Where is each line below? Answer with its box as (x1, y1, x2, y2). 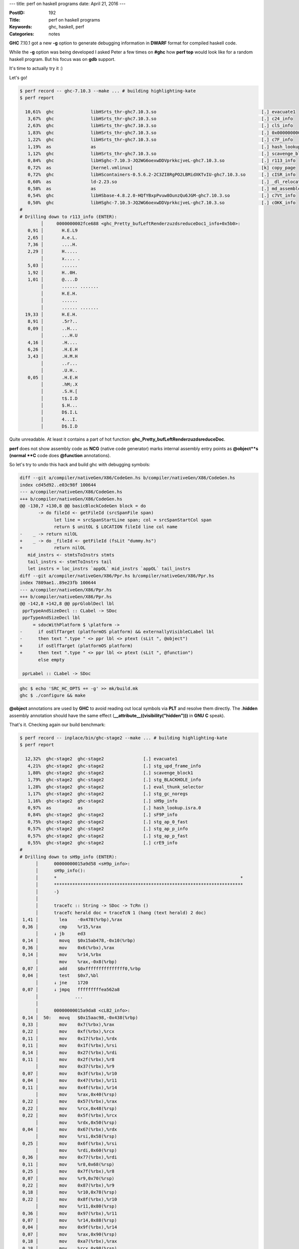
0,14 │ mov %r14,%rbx (22, 952, 102, 958)
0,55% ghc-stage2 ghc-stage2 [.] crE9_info (27, 840, 178, 845)
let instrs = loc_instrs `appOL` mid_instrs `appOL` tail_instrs (27, 566, 191, 572)
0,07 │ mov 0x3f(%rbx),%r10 (22, 1071, 117, 1076)
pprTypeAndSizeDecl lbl (22, 615, 81, 621)
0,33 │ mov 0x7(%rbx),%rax (22, 1022, 115, 1028)
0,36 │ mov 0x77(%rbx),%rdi (22, 1155, 117, 1160)
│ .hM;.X (40, 381, 78, 387)
